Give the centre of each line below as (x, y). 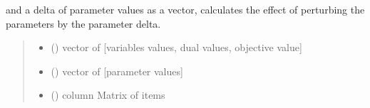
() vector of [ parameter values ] (117, 71)
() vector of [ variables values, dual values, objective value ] (176, 47)
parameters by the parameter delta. (83, 23)
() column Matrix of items (108, 95)
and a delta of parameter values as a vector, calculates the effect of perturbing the (185, 9)
